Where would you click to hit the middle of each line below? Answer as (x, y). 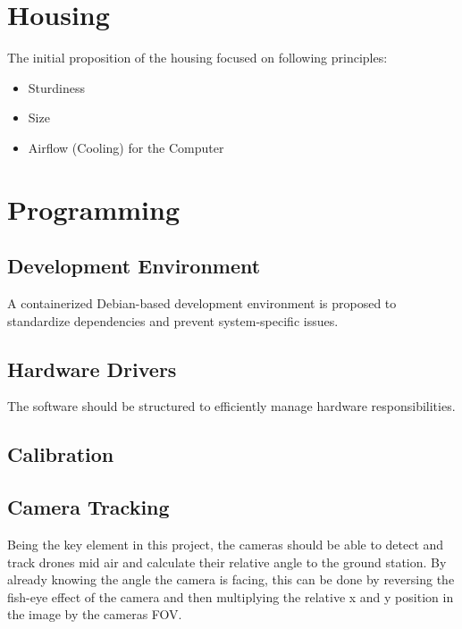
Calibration (61, 454)
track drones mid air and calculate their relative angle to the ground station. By (227, 562)
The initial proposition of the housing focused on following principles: (197, 58)
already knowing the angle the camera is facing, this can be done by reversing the (231, 579)
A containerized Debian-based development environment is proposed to (202, 303)
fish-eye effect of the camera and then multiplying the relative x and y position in (231, 596)
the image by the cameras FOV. (95, 614)
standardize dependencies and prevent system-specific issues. (173, 320)
